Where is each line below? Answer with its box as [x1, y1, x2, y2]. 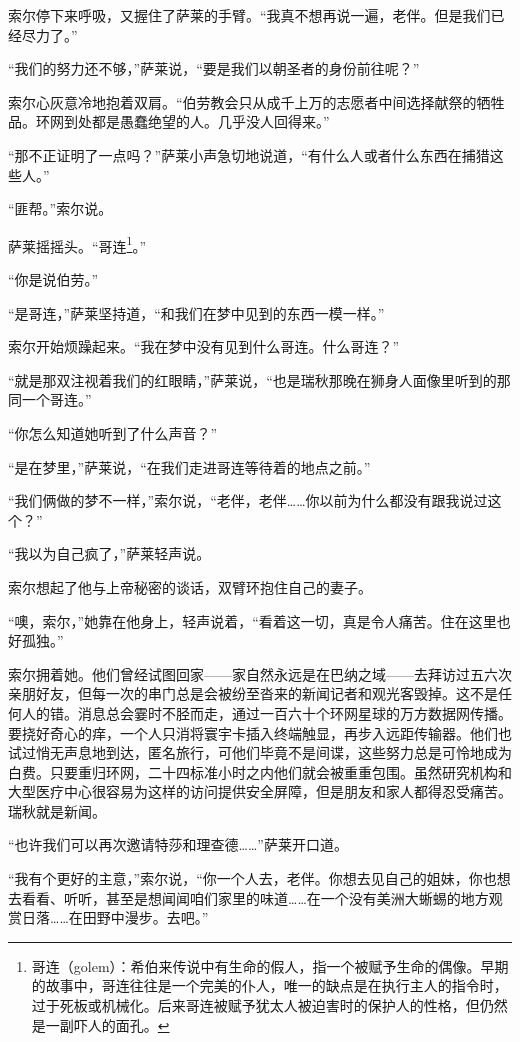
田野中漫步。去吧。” [82, 907, 209, 928]
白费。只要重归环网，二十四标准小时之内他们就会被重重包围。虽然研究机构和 [8, 761, 512, 782]
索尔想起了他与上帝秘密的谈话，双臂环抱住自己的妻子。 [8, 576, 372, 597]
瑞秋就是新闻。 [8, 800, 106, 821]
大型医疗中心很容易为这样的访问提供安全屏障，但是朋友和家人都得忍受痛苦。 [8, 781, 512, 802]
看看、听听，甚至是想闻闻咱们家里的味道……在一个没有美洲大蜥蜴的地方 [21, 887, 489, 908]
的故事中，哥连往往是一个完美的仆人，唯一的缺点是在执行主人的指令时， [31, 975, 508, 996]
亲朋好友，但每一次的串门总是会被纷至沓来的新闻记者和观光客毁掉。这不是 [8, 683, 498, 704]
